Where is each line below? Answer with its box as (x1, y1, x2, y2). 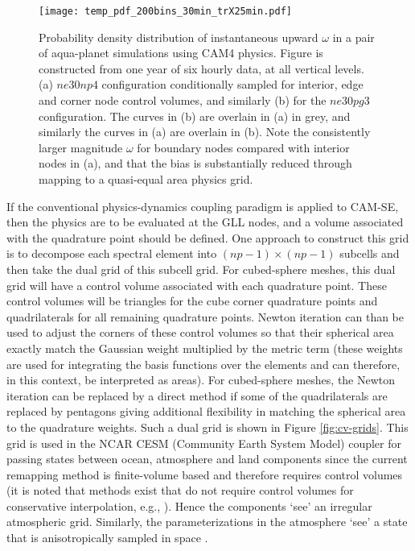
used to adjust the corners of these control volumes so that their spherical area (6, 324, 394, 341)
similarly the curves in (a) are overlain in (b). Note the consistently (39, 123, 371, 140)
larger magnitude (39, 139, 123, 155)
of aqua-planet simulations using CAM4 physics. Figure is (39, 44, 323, 61)
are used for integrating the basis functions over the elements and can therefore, (6, 355, 401, 372)
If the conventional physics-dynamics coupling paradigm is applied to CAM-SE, (6, 197, 399, 214)
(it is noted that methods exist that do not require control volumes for (6, 482, 354, 499)
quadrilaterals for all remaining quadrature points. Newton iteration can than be (6, 308, 405, 325)
